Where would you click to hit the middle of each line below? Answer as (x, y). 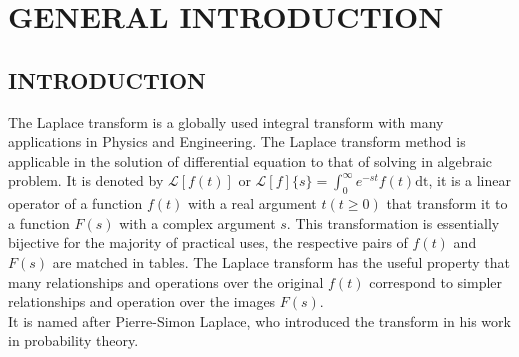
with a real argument (252, 203)
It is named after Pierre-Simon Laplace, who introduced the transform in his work (259, 320)
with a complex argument (197, 222)
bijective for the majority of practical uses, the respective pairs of (208, 242)
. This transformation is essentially (393, 222)
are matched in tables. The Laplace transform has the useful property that (281, 261)
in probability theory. (73, 340)
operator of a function (75, 203)
